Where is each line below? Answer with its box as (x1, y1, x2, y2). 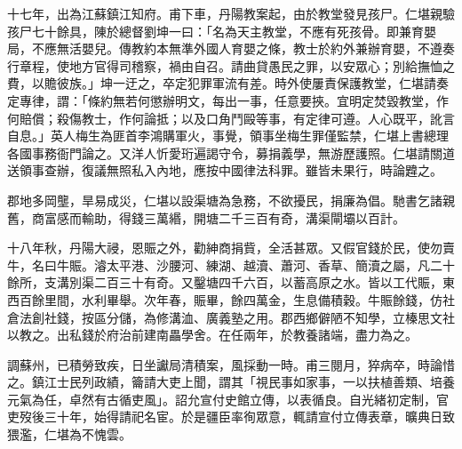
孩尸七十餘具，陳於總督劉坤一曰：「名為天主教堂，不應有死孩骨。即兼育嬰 (7, 21, 436, 40)
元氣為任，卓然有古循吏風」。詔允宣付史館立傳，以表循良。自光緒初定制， (7, 389, 436, 408)
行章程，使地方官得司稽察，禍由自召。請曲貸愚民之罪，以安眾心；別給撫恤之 (7, 56, 455, 75)
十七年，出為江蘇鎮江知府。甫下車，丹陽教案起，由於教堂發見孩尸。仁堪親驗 (7, 4, 455, 22)
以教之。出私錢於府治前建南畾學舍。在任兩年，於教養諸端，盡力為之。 (7, 325, 418, 344)
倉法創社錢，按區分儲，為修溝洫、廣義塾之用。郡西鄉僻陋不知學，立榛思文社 (7, 308, 455, 326)
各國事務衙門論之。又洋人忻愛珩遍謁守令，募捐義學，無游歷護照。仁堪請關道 (7, 143, 455, 162)
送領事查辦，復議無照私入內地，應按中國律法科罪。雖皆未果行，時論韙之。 (7, 161, 442, 180)
